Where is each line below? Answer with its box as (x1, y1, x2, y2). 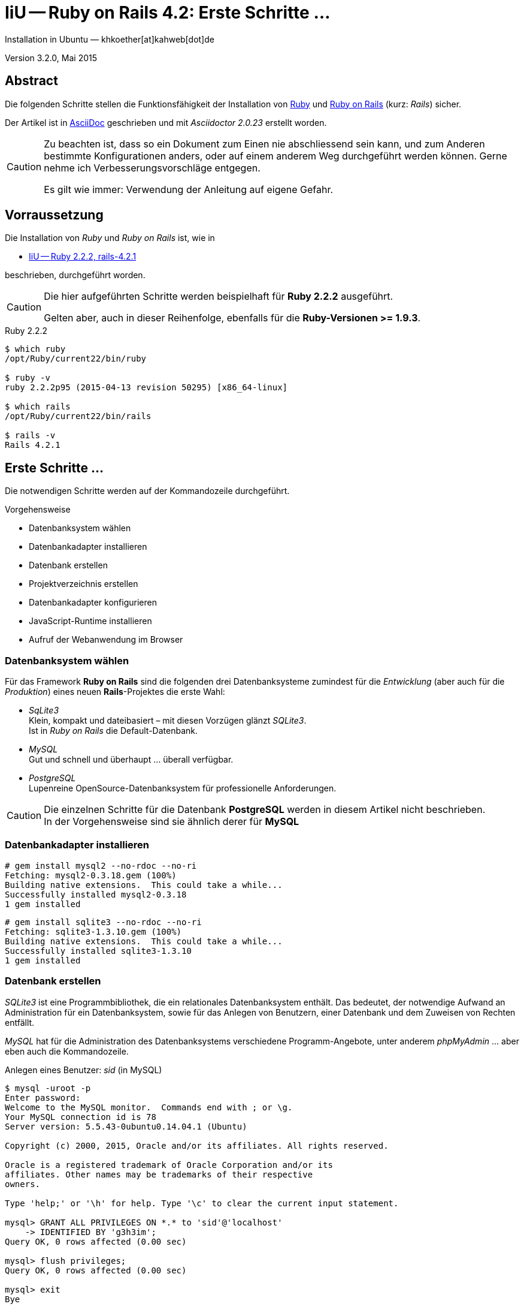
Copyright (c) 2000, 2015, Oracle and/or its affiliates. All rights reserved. (5, 1140, 389, 1151)
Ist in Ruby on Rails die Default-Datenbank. (29, 725, 198, 736)
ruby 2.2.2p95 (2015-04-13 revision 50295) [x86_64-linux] (5, 383, 288, 393)
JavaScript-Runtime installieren (29, 616, 152, 627)
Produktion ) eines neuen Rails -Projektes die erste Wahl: (5, 686, 225, 697)
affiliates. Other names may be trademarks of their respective (5, 1169, 313, 1179)
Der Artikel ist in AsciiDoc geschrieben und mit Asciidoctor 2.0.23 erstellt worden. (5, 117, 327, 128)
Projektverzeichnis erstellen (29, 579, 138, 589)
